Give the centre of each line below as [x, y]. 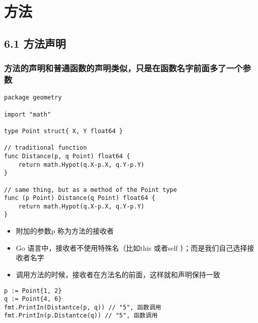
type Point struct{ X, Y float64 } [64, 131]
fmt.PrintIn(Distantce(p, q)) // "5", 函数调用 [83, 307]
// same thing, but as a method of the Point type [91, 190]
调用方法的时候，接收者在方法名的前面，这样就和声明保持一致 [118, 274]
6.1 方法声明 [35, 43]
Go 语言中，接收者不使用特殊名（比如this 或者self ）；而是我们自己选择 [132, 247]
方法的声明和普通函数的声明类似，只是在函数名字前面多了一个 [123, 68]
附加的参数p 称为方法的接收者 [65, 231]
